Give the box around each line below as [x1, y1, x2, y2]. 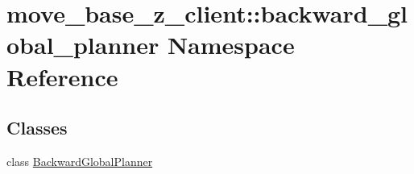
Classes [6, 115, 68, 140]
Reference [6, 60, 118, 93]
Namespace [167, 28, 295, 61]
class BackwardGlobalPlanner [6, 152, 153, 169]
